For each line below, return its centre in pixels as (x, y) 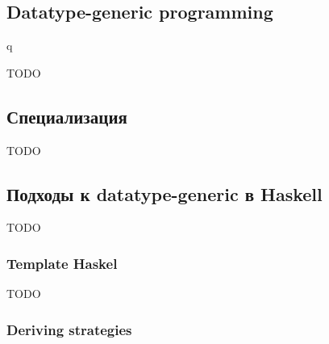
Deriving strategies (69, 329)
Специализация (67, 116)
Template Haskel (62, 263)
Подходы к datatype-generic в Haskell (164, 193)
